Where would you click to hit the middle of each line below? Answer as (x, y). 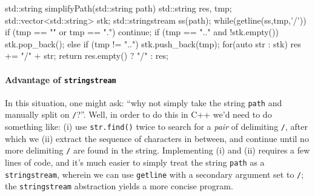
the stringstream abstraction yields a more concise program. (119, 186)
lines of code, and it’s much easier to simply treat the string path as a (135, 162)
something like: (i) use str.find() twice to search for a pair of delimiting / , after (156, 127)
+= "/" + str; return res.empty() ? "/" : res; (87, 56)
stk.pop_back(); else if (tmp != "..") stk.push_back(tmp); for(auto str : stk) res (153, 43)
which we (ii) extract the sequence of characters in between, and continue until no (157, 138)
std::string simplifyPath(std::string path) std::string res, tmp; (118, 8)
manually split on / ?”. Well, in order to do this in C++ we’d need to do (138, 114)
